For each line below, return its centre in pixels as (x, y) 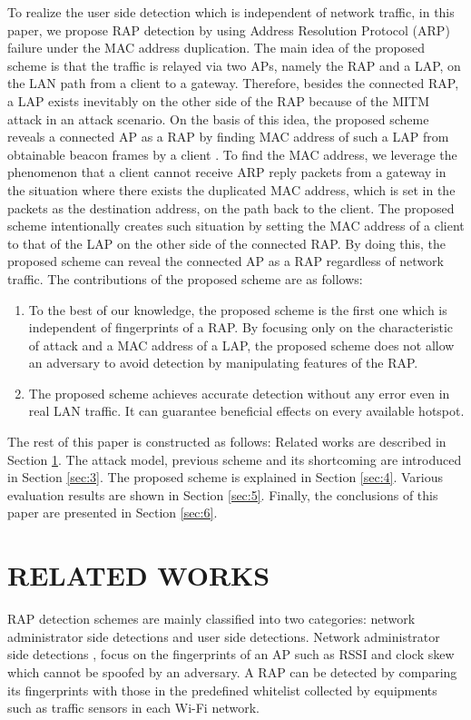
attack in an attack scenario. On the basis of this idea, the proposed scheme (218, 118)
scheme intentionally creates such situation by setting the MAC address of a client (236, 226)
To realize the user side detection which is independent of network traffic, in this (231, 12)
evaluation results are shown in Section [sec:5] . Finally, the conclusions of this (223, 494)
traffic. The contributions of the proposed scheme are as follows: (185, 278)
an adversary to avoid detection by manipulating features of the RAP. (223, 363)
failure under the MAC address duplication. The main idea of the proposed (216, 48)
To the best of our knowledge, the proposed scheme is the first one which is (238, 309)
